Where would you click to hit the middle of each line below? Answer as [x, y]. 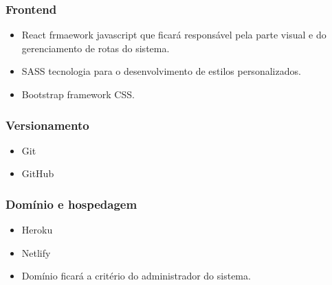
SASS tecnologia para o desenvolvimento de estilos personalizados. [161, 71]
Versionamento [47, 125]
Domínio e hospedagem [71, 204]
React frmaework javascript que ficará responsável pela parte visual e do [174, 35]
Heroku [37, 230]
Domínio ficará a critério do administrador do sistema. [136, 276]
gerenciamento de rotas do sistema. [96, 48]
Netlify [36, 252]
